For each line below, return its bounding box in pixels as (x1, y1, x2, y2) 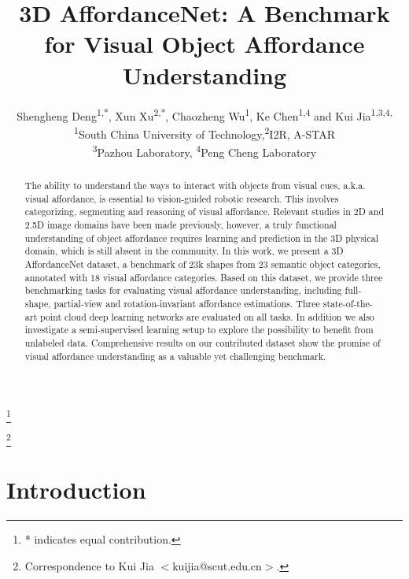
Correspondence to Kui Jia (24, 557, 154, 573)
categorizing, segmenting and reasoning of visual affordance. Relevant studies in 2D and (24, 205, 385, 218)
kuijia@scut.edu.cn (172, 557, 262, 573)
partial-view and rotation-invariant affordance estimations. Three (53, 296, 320, 310)
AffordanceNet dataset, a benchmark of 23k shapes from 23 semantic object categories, (24, 257, 381, 270)
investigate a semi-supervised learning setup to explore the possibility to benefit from (24, 323, 374, 336)
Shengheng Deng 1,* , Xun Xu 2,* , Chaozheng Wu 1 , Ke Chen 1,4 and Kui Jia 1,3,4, (17, 105, 392, 124)
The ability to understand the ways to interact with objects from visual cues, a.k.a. (24, 179, 366, 192)
